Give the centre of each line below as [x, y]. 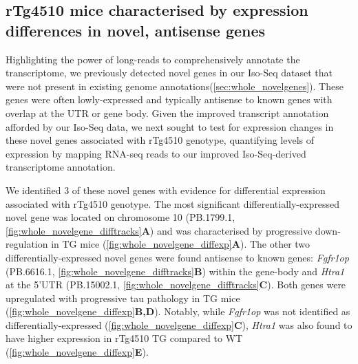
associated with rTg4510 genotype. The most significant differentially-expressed [173, 203]
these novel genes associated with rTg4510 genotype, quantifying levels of [160, 140]
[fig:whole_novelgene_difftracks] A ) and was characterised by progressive [159, 230]
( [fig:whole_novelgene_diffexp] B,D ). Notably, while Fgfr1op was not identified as [178, 311]
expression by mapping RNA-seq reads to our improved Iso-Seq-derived [156, 153]
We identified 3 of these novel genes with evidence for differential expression [166, 190]
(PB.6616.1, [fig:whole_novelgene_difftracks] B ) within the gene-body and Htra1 [175, 271]
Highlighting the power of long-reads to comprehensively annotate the [153, 59]
